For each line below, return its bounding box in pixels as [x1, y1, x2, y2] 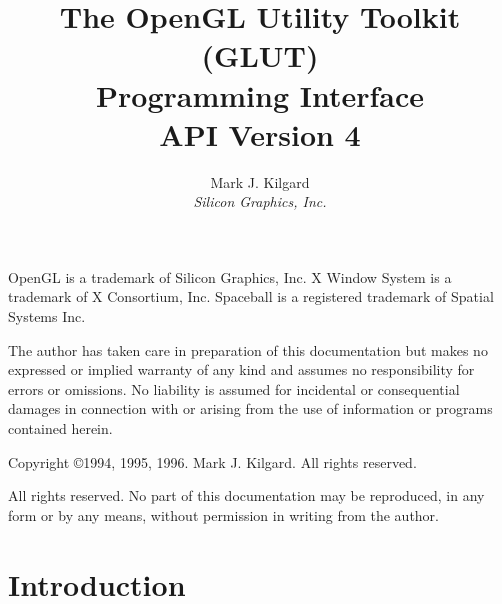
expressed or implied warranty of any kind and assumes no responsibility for [8, 359, 475, 380]
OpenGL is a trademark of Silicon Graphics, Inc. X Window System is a [8, 266, 452, 287]
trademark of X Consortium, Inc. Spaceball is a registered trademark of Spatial [8, 286, 494, 307]
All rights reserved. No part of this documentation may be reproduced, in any [8, 485, 485, 506]
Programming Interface [96, 74, 424, 115]
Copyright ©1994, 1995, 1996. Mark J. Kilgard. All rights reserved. [8, 451, 417, 472]
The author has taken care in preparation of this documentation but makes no [8, 339, 488, 360]
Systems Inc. [8, 306, 86, 327]
